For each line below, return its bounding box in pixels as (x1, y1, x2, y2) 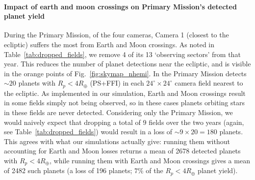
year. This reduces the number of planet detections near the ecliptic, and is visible (4, 59, 251, 69)
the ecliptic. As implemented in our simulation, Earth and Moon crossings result (4, 88, 246, 98)
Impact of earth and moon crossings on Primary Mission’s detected (4, 1, 237, 11)
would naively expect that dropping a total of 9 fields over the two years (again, (4, 117, 244, 127)
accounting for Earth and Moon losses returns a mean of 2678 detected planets (4, 146, 241, 156)
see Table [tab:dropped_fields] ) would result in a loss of (4, 126, 173, 137)
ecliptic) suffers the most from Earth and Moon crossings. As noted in (4, 39, 215, 49)
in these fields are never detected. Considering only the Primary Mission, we (4, 107, 233, 117)
